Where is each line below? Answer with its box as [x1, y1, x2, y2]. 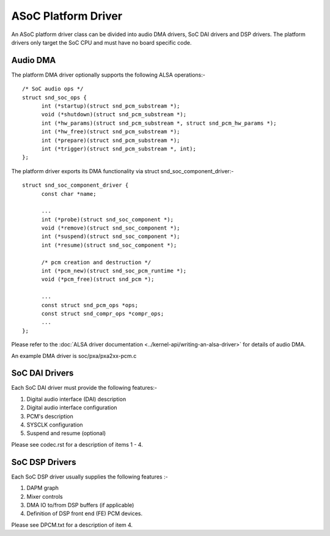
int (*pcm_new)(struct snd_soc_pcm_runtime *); [41, 267, 186, 275]
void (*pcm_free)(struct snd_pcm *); [41, 276, 155, 283]
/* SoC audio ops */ [22, 86, 84, 92]
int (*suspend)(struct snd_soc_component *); [41, 233, 180, 240]
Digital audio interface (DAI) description [26, 395, 127, 403]
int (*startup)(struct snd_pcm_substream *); [41, 103, 180, 110]
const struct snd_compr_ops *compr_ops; [41, 310, 164, 317]
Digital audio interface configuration [26, 404, 117, 411]
